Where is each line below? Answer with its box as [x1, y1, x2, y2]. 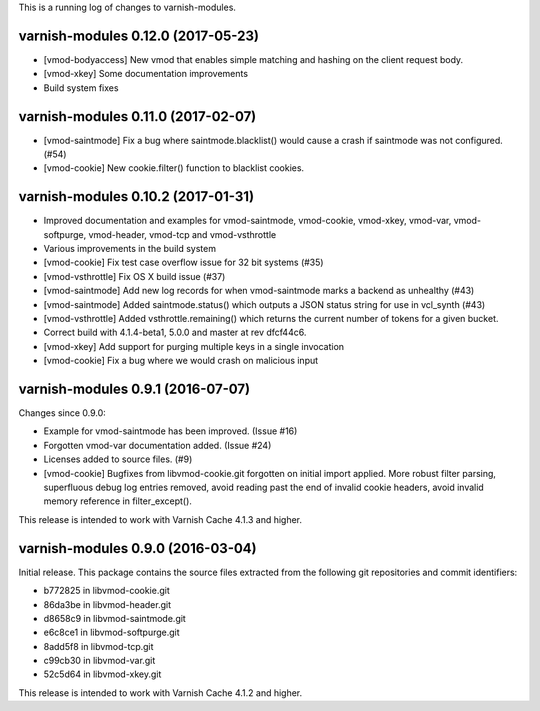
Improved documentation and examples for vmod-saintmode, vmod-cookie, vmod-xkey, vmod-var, [43, 215, 452, 227]
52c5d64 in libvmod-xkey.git [43, 668, 162, 680]
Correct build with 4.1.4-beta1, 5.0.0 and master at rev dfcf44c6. [43, 326, 307, 339]
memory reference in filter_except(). [43, 495, 192, 507]
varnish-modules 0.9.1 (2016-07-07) [18, 381, 250, 397]
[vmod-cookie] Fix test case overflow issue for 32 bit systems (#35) [43, 256, 324, 269]
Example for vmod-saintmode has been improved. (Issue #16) [43, 425, 298, 437]
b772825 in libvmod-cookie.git [43, 585, 170, 597]
